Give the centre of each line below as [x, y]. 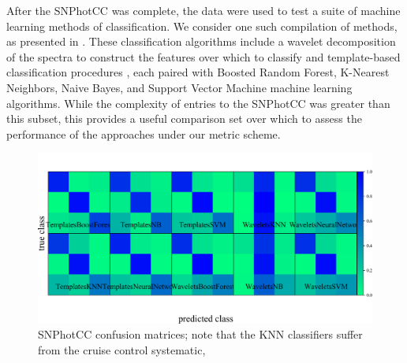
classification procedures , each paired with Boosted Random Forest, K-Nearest [198, 72]
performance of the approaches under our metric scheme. [144, 133]
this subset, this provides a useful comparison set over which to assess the [184, 119]
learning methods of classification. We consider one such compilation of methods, [202, 26]
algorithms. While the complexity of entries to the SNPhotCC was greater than [198, 103]
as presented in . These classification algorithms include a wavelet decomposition [201, 41]
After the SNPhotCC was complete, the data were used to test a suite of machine [203, 10]
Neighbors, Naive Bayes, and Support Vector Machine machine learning [179, 87]
